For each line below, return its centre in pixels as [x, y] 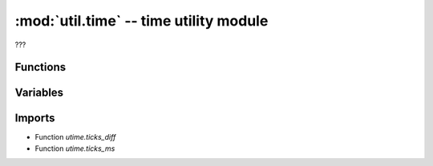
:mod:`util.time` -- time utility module [142, 21]
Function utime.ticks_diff [75, 137]
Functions [40, 67]
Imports [35, 119]
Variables [39, 93]
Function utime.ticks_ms [75, 148]
